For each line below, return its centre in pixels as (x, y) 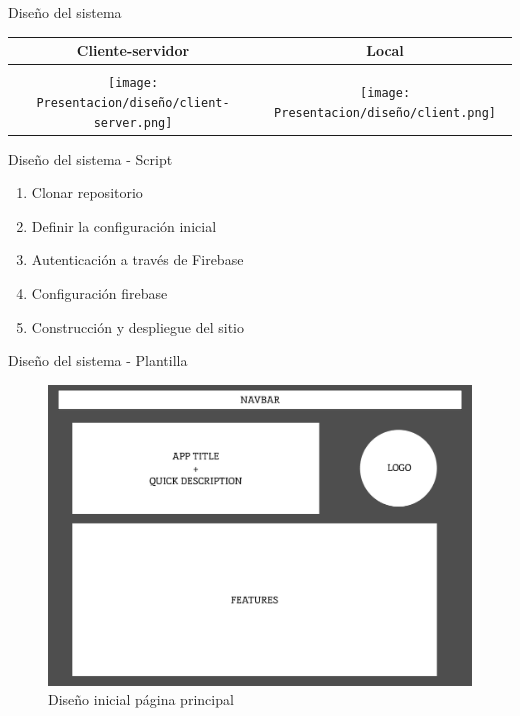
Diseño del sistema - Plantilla (98, 360)
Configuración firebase (99, 293)
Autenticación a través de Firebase (137, 259)
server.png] (133, 122)
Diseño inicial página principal (141, 699)
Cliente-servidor (133, 50)
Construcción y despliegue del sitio (138, 326)
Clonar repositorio (87, 192)
